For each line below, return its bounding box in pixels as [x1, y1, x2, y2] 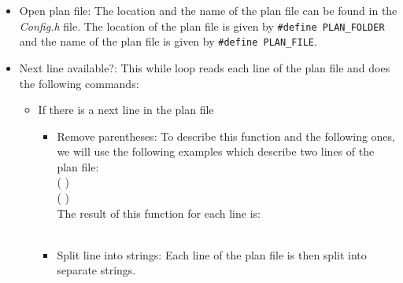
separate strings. [57, 262, 136, 278]
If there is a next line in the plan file [38, 101, 214, 118]
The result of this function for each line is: [57, 204, 261, 221]
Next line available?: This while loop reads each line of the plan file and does [19, 59, 390, 75]
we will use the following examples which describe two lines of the [57, 143, 375, 160]
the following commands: [19, 75, 139, 91]
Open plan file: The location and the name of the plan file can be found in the [19, 2, 397, 18]
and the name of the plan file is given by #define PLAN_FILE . [19, 33, 317, 50]
